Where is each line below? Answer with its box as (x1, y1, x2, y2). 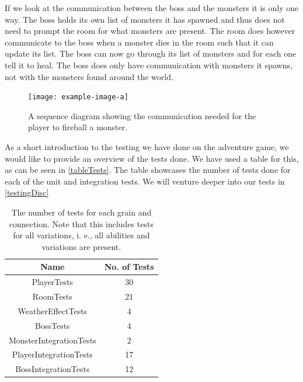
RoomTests (32, 290, 72, 303)
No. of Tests (104, 261, 154, 273)
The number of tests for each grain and (11, 206, 152, 218)
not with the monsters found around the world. (5, 70, 173, 82)
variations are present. (41, 240, 121, 252)
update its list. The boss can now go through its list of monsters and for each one (5, 47, 297, 60)
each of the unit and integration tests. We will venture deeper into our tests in (5, 175, 285, 187)
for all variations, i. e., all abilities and (13, 229, 150, 241)
